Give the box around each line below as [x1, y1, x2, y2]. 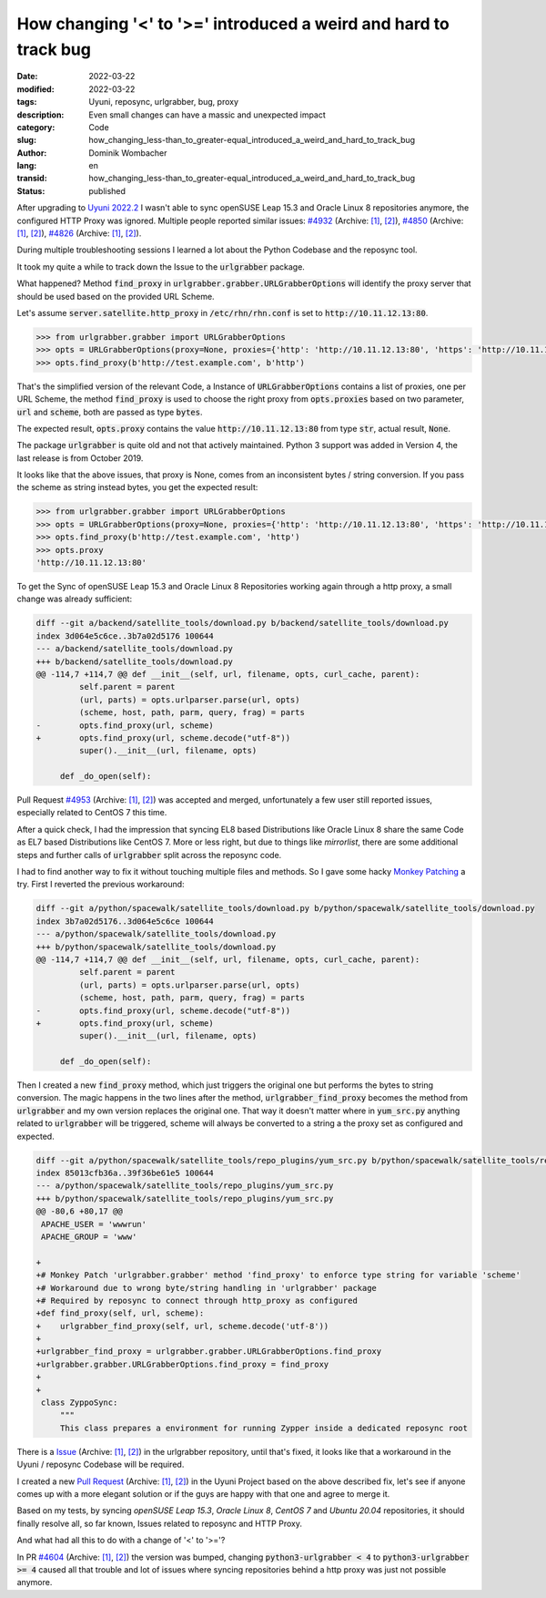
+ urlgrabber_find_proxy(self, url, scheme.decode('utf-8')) [35, 1321, 329, 1331]
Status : [16, 185, 45, 196]
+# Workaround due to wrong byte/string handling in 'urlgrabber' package [35, 1283, 378, 1293]
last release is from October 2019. [16, 452, 144, 464]
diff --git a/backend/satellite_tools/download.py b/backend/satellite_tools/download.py [35, 618, 450, 629]
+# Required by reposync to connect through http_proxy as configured [35, 1295, 359, 1306]
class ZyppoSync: [41, 1398, 118, 1408]
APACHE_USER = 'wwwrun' [41, 1219, 147, 1229]
